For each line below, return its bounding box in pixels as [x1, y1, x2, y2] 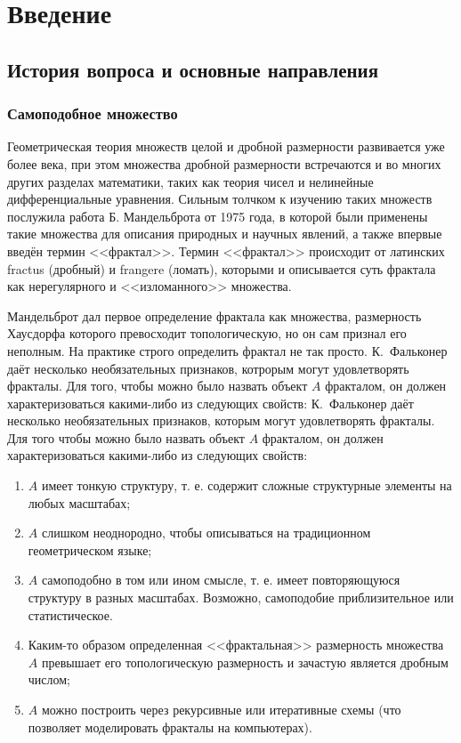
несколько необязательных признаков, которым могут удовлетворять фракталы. [7, 411, 435, 430]
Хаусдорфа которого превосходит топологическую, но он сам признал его [7, 324, 407, 343]
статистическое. [28, 605, 113, 624]
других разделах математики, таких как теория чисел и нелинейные [7, 172, 374, 190]
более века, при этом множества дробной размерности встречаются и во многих [7, 154, 441, 173]
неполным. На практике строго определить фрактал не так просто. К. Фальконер [7, 341, 448, 359]
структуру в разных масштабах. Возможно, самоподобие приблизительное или [28, 588, 454, 607]
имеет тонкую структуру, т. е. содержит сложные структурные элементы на [41, 476, 452, 495]
